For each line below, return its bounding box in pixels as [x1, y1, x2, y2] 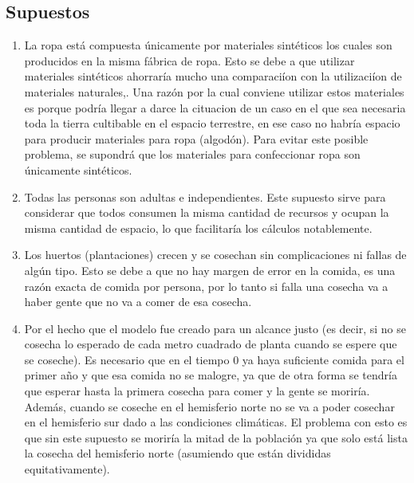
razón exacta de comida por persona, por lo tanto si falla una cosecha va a [24, 277, 388, 294]
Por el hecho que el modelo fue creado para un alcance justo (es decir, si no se [24, 320, 406, 336]
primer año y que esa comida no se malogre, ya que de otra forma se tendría [24, 367, 397, 383]
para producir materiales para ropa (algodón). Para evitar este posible [24, 130, 369, 147]
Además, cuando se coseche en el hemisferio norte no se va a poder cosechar [24, 398, 395, 414]
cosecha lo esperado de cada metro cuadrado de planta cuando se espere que [24, 336, 397, 352]
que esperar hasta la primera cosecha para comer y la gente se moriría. [24, 383, 370, 399]
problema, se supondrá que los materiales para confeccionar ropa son [24, 146, 361, 163]
